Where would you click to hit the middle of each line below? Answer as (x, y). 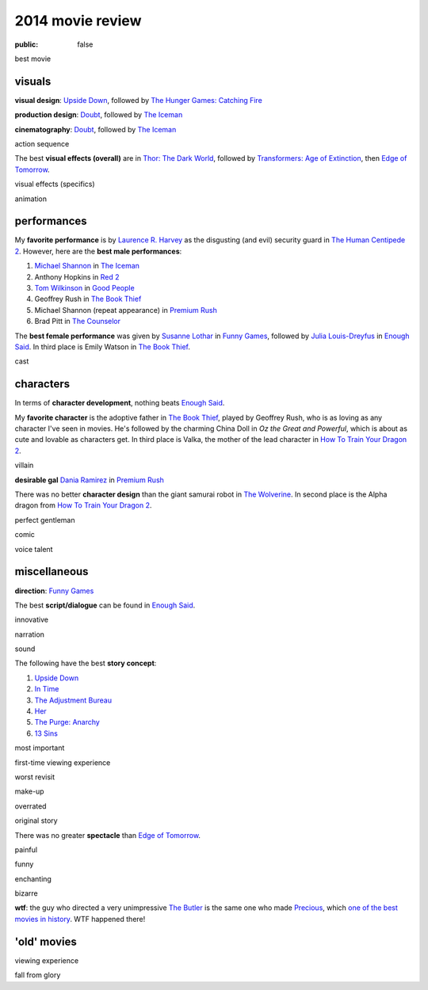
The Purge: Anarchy (67, 722)
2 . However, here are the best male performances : (98, 251)
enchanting (33, 878)
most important (40, 748)
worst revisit (35, 777)
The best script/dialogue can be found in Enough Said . (105, 605)
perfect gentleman (45, 520)
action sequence (42, 144)
